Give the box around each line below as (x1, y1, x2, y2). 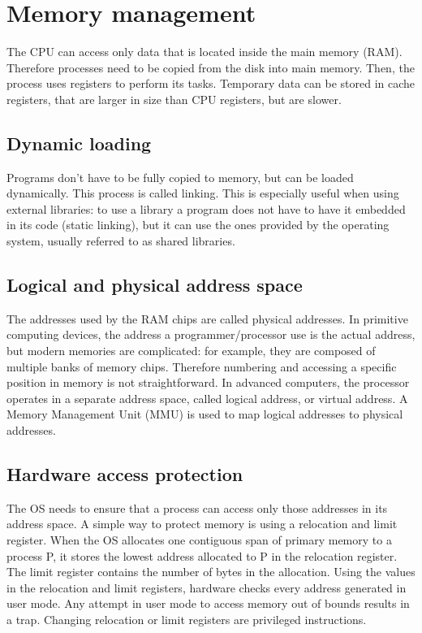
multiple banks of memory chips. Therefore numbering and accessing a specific (6, 358, 397, 375)
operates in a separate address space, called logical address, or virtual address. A (6, 389, 408, 406)
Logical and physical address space (6, 272, 303, 297)
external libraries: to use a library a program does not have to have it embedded (6, 200, 406, 217)
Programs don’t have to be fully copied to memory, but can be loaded (6, 168, 354, 185)
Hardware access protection (6, 462, 243, 487)
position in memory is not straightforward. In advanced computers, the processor (6, 374, 410, 391)
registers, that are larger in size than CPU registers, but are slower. (6, 90, 342, 107)
